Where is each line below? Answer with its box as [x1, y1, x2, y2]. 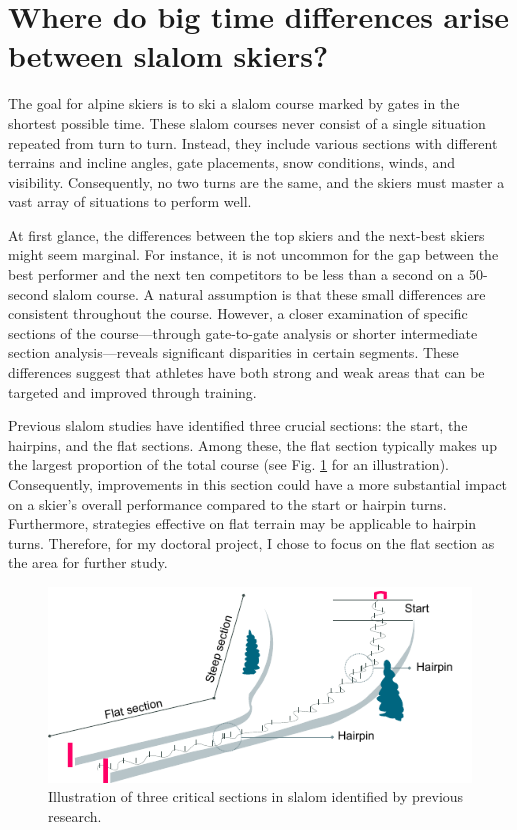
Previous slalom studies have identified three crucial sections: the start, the [8, 415, 468, 436]
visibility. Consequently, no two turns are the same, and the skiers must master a [8, 171, 505, 192]
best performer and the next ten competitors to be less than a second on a [8, 264, 465, 285]
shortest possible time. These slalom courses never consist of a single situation [8, 112, 486, 133]
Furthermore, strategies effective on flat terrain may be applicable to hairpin [8, 513, 477, 534]
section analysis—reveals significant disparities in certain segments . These [8, 342, 459, 363]
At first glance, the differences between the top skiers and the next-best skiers [8, 224, 485, 245]
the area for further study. [8, 552, 168, 573]
